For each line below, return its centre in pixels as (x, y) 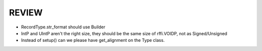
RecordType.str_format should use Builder (63, 27)
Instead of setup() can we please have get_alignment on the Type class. (93, 40)
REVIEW (26, 13)
